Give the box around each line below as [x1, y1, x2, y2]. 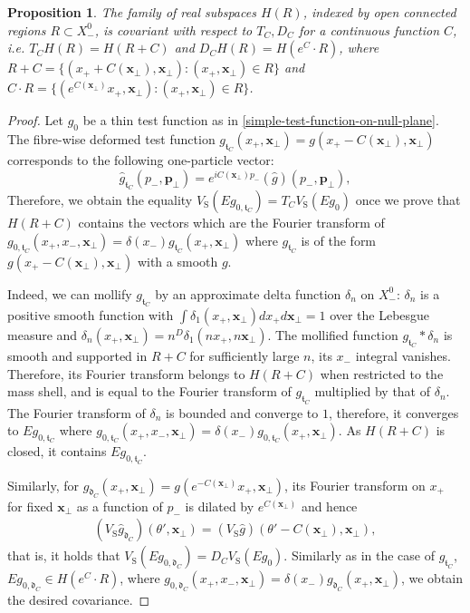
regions [7, 20, 46, 39]
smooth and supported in [7, 346, 148, 365]
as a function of [76, 496, 163, 515]
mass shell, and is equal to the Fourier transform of [7, 382, 292, 401]
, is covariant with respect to [94, 20, 253, 39]
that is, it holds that [7, 546, 120, 565]
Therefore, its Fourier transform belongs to [7, 364, 245, 383]
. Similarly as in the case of [283, 546, 435, 565]
